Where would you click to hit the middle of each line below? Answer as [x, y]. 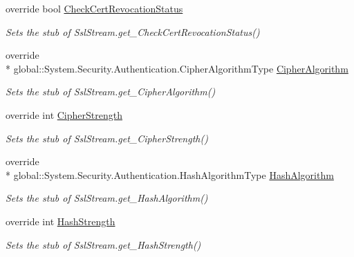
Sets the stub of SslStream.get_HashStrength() [103, 244]
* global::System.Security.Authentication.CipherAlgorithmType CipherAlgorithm [177, 68]
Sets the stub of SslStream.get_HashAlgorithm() [107, 198]
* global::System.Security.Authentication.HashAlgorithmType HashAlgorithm [170, 174]
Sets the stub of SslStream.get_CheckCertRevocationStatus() [133, 31]
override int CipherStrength [64, 114]
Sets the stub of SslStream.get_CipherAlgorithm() [111, 92]
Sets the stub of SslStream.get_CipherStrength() [107, 138]
